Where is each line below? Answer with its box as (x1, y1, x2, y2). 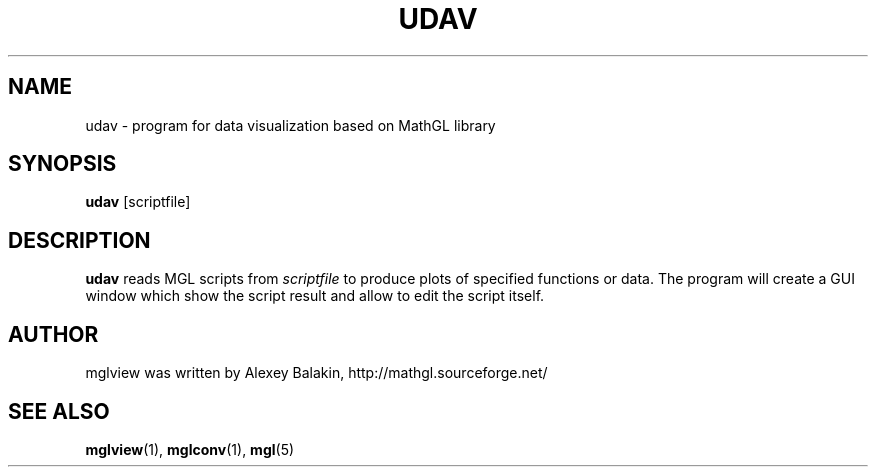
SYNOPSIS (8, 151, 117, 177)
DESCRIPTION (8, 227, 151, 253)
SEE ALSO (8, 398, 110, 424)
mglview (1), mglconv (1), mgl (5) (85, 440, 295, 458)
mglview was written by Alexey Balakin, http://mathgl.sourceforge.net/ (85, 364, 548, 382)
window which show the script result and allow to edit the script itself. (85, 287, 545, 305)
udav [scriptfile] (85, 193, 191, 211)
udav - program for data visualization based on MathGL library (85, 116, 496, 134)
